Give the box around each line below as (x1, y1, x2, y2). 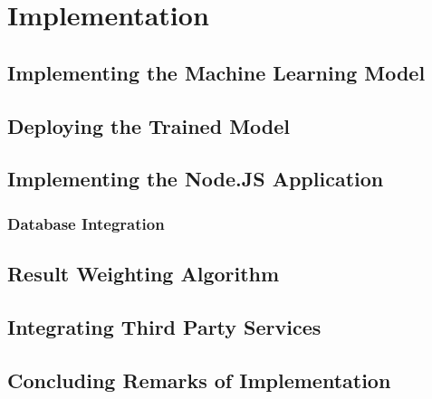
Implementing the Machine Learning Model (7, 58, 426, 86)
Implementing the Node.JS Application (7, 165, 384, 193)
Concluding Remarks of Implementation (7, 366, 391, 394)
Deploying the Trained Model (7, 111, 290, 139)
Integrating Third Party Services (7, 312, 322, 340)
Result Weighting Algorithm (7, 259, 280, 287)
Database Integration (7, 212, 165, 234)
